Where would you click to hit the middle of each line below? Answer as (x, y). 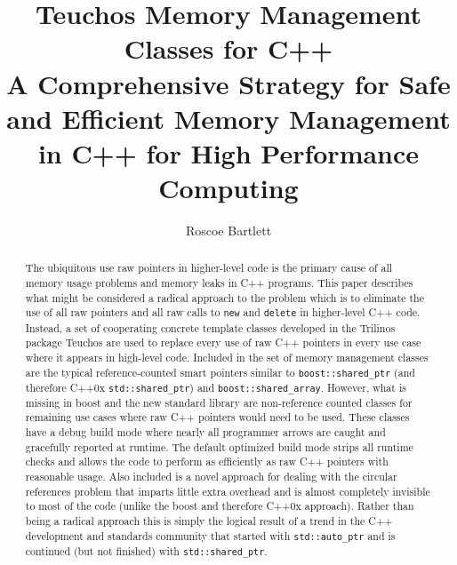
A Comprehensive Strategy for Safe (228, 83)
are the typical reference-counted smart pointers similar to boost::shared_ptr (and (220, 372)
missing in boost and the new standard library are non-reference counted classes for (219, 402)
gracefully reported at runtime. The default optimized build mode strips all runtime (219, 446)
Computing (228, 188)
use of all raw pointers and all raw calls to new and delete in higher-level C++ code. (223, 312)
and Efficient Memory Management (228, 118)
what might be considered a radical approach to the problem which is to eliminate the (224, 297)
